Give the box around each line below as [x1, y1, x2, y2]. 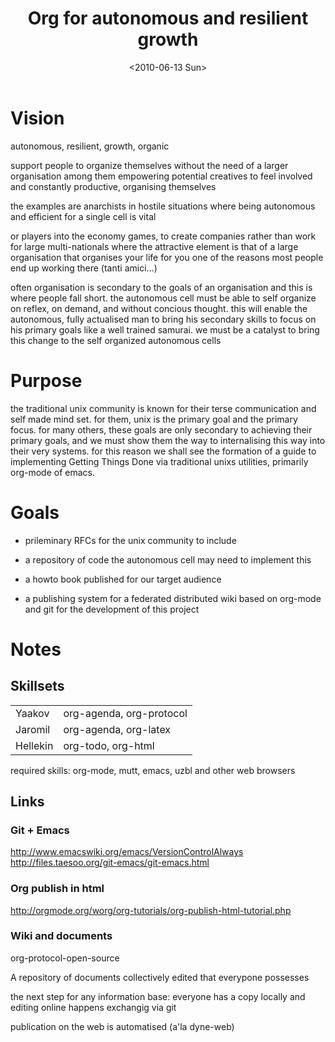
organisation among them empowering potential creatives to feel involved [10, 170, 313, 182]
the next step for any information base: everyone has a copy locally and [10, 990, 306, 1002]
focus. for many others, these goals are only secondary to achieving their [10, 423, 313, 436]
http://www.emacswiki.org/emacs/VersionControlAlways [10, 846, 244, 858]
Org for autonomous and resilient [27, 7, 309, 30]
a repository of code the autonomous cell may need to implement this [24, 553, 312, 566]
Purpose [10, 369, 83, 392]
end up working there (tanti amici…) [10, 262, 158, 274]
